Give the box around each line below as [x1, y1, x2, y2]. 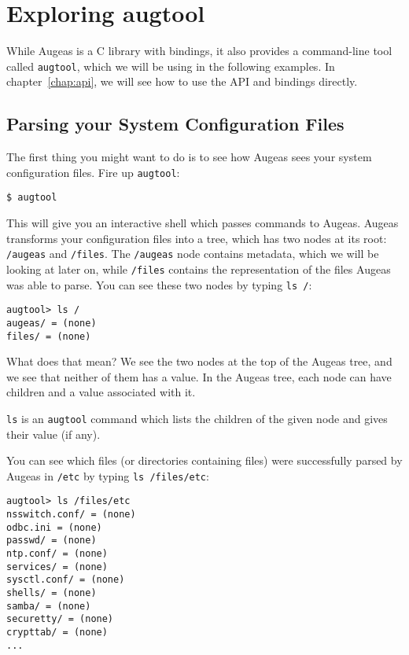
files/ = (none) [6, 330, 91, 342]
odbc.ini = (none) [6, 521, 102, 533]
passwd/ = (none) [6, 535, 97, 546]
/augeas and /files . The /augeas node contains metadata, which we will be [6, 245, 379, 262]
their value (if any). [6, 425, 101, 442]
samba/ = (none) [6, 600, 91, 612]
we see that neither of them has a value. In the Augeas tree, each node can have [6, 368, 392, 385]
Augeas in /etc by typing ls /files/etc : [6, 467, 209, 484]
